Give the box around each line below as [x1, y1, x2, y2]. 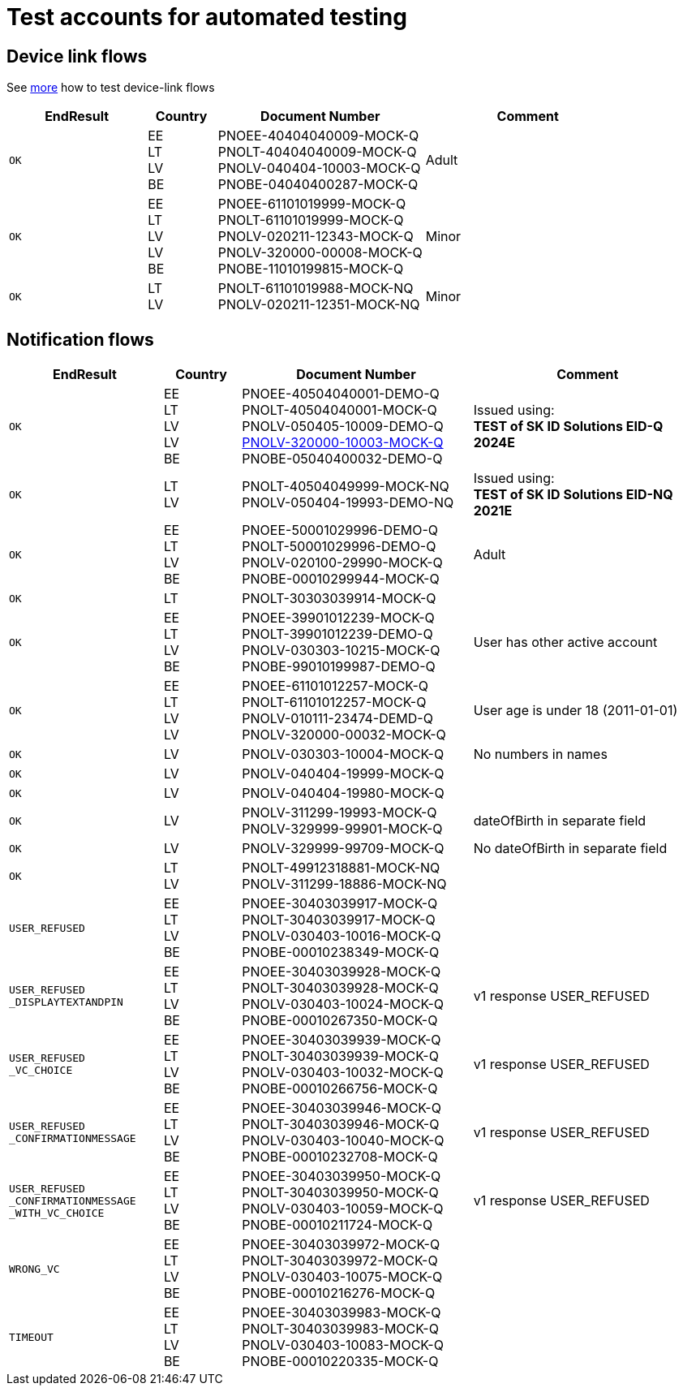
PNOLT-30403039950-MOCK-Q [242, 1184, 439, 1201]
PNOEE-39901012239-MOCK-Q [242, 610, 435, 627]
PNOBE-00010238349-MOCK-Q [242, 944, 440, 961]
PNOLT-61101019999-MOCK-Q [217, 212, 404, 229]
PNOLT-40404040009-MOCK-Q [217, 144, 417, 161]
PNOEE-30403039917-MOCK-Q [242, 895, 438, 912]
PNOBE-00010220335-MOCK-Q [242, 1353, 439, 1370]
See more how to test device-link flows [6, 80, 215, 95]
